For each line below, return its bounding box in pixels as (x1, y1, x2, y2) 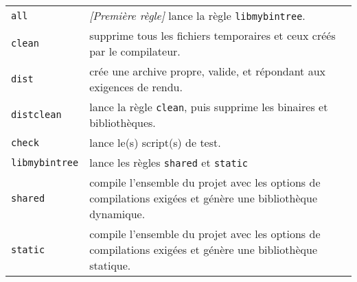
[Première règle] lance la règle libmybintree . (89, 8, 306, 23)
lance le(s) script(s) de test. (89, 134, 221, 150)
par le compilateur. (89, 43, 181, 59)
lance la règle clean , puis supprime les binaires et (89, 99, 328, 115)
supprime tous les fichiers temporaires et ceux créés (89, 27, 336, 43)
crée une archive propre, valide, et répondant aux (89, 63, 326, 79)
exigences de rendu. (89, 79, 183, 95)
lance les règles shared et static (89, 154, 249, 170)
